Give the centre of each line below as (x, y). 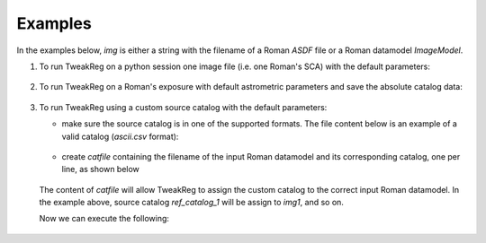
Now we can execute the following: (104, 219)
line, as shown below (100, 169)
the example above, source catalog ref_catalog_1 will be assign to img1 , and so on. (191, 203)
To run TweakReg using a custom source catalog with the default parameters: (183, 107)
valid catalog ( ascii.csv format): (120, 136)
